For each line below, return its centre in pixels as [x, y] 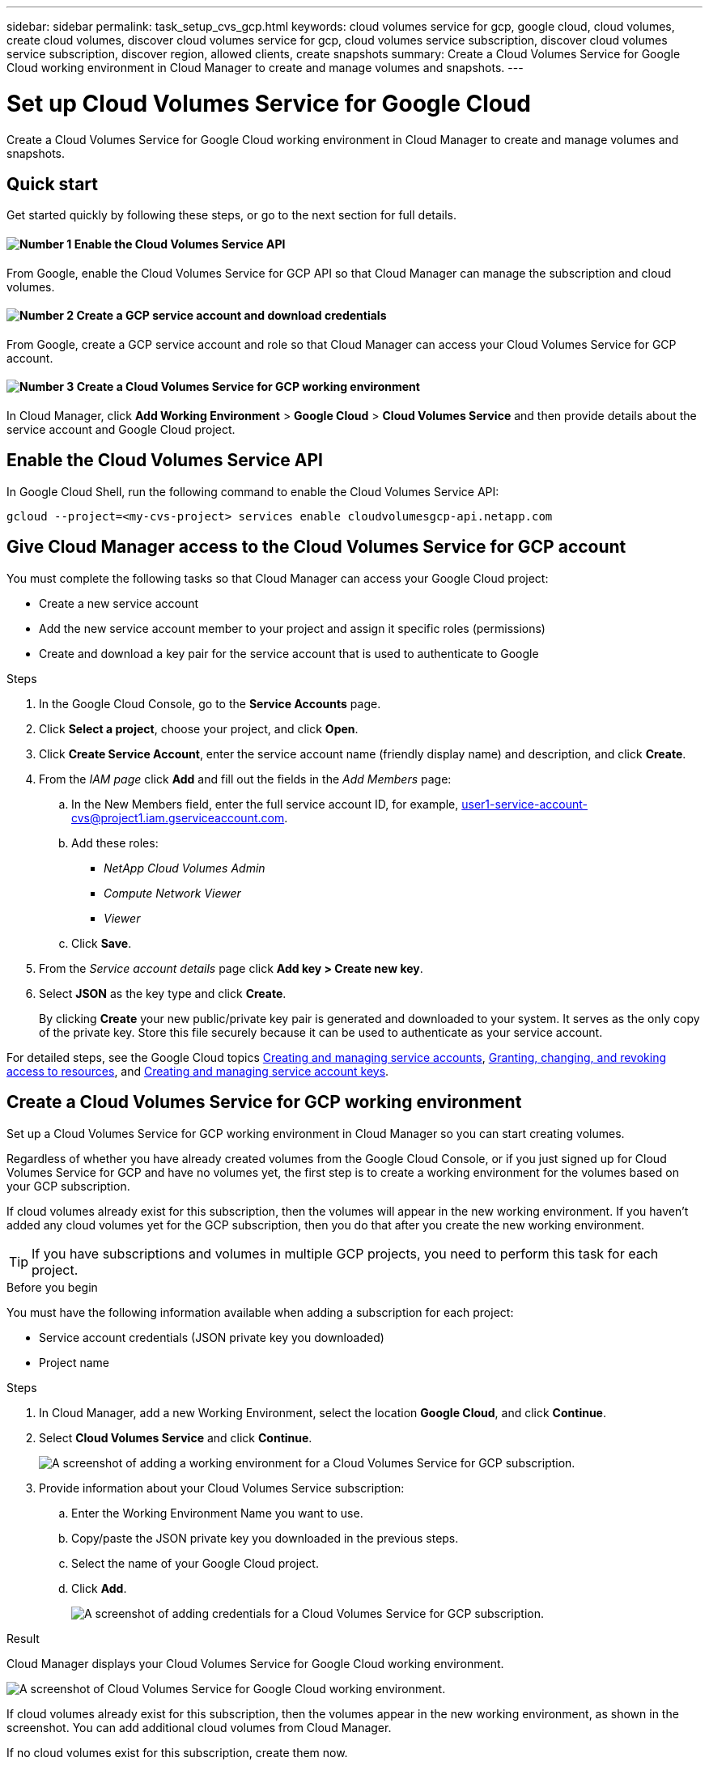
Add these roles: [115, 843]
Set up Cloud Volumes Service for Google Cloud [269, 103]
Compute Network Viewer [172, 893]
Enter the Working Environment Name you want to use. [217, 1513]
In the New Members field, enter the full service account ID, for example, [265, 804]
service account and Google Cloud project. [121, 429]
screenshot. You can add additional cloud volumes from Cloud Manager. [199, 1727]
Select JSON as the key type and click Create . [163, 993]
